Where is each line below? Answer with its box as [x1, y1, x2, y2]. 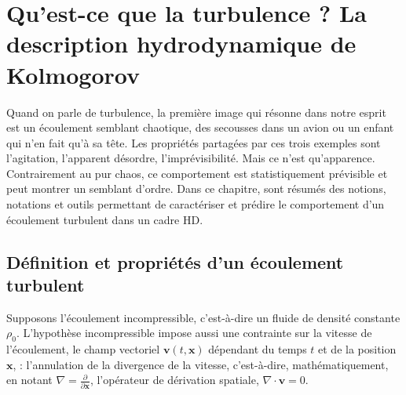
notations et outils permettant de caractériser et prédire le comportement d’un [6, 196, 385, 212]
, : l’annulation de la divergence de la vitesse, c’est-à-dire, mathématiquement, [13, 356, 389, 372]
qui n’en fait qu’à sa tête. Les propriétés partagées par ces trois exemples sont [6, 134, 381, 150]
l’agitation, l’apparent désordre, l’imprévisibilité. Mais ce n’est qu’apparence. [6, 150, 375, 166]
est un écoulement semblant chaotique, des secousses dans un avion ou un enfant [6, 119, 394, 136]
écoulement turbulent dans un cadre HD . [6, 211, 203, 227]
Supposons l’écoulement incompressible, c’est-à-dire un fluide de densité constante [6, 309, 401, 325]
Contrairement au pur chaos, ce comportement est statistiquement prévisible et [6, 165, 388, 181]
